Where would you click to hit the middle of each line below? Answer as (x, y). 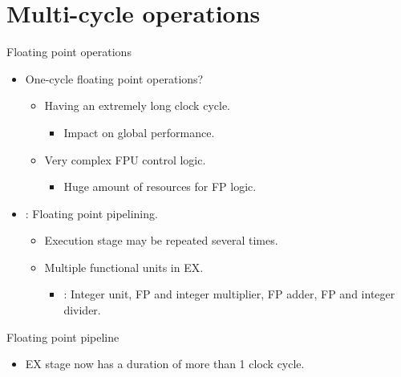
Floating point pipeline (63, 336)
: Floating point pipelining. (91, 213)
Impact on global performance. (139, 132)
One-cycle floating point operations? (114, 78)
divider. (82, 310)
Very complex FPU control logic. (125, 159)
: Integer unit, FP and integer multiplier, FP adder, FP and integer (229, 294)
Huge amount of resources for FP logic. (160, 186)
